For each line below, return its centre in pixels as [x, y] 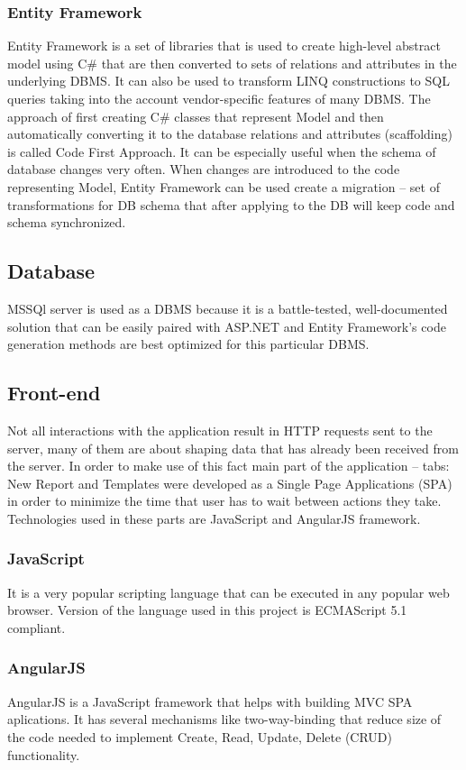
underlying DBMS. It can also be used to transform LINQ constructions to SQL [228, 81]
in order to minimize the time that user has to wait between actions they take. [224, 501]
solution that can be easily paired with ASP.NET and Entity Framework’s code [227, 326]
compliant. [37, 627]
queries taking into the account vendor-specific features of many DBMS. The [219, 98]
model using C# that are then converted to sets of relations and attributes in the [232, 63]
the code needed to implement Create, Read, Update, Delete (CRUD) [200, 736]
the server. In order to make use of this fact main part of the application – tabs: [228, 466]
